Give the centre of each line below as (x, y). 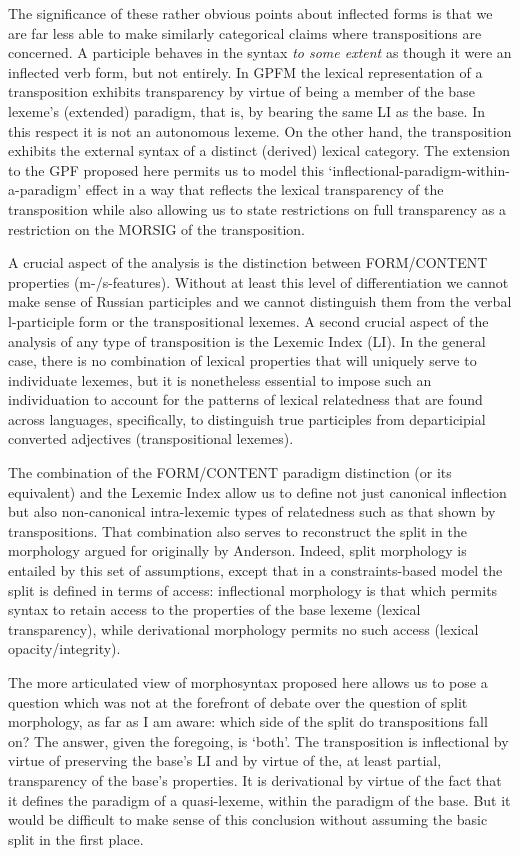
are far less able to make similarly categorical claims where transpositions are (245, 32)
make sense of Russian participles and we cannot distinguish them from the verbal (260, 301)
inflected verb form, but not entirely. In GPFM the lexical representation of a (245, 71)
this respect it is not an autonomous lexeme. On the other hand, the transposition (260, 130)
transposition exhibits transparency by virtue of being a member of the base (241, 91)
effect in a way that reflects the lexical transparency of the (264, 189)
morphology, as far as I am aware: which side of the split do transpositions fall (248, 721)
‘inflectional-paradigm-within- (419, 169)
